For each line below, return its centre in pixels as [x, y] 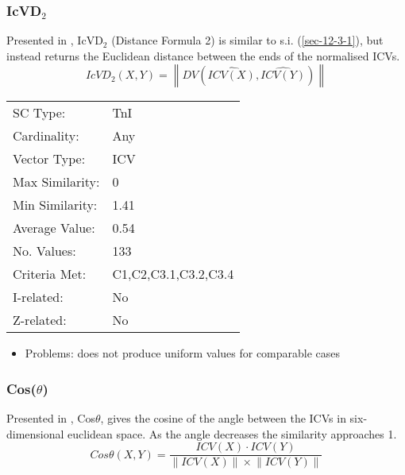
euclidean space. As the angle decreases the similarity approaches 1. [232, 433]
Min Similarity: [55, 205]
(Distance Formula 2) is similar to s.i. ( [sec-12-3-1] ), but [247, 40]
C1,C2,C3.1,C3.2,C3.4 [173, 274]
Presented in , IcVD [55, 40]
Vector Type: [49, 159]
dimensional [35, 433]
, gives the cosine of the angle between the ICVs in [223, 418]
